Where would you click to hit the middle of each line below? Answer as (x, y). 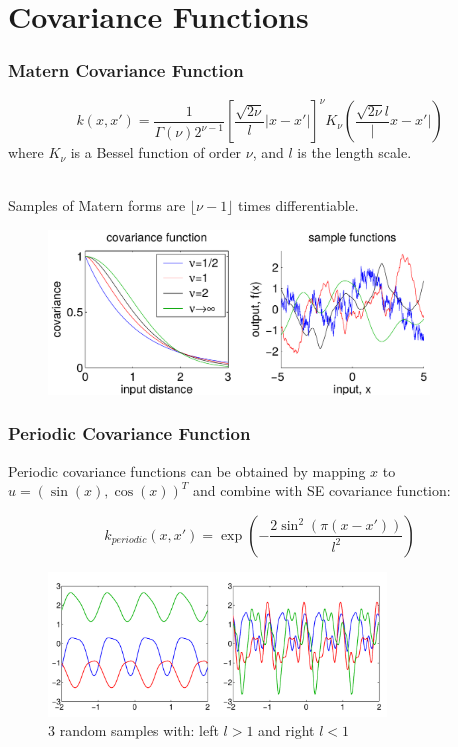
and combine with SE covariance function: (321, 490)
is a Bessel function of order (156, 152)
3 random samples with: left (133, 730)
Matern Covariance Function (126, 70)
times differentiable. (298, 205)
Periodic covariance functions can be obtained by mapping (187, 470)
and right (286, 730)
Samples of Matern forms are (97, 205)
